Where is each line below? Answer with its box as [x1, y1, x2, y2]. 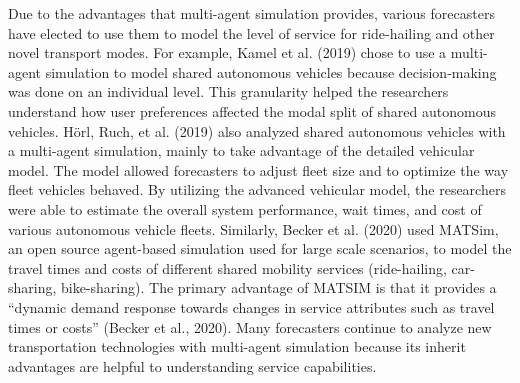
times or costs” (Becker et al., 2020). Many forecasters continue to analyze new [8, 316, 492, 337]
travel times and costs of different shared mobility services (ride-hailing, [8, 257, 447, 278]
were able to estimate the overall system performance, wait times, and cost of [8, 198, 482, 219]
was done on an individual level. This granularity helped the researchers [8, 81, 449, 102]
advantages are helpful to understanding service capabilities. [8, 355, 377, 376]
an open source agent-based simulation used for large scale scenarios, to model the [8, 238, 512, 259]
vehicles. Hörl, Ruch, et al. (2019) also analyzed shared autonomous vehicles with [8, 120, 506, 141]
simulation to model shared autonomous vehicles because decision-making [45, 61, 497, 82]
